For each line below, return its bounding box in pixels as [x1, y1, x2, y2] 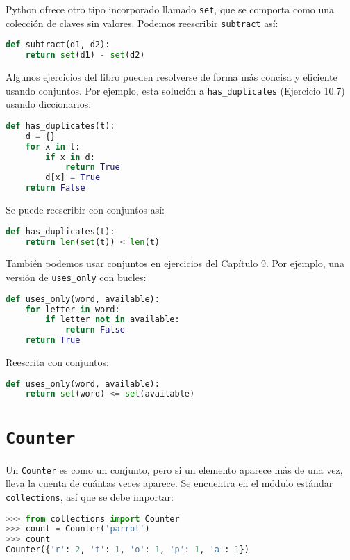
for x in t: [25, 141, 81, 152]
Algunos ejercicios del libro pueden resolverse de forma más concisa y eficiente [6, 70, 337, 84]
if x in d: [45, 152, 95, 162]
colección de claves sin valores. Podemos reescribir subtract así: [6, 15, 278, 30]
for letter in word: [25, 304, 120, 314]
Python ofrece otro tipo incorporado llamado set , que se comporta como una [6, 2, 335, 16]
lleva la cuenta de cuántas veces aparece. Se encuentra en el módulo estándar [6, 476, 333, 490]
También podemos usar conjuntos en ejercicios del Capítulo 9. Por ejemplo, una [6, 256, 344, 271]
